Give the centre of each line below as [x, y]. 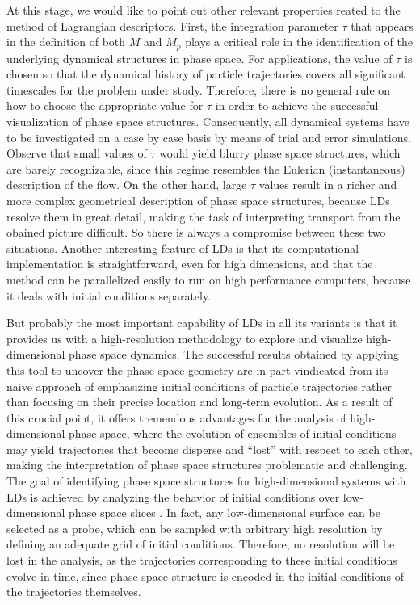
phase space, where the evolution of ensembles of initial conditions [233, 433]
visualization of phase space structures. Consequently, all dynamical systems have [208, 122]
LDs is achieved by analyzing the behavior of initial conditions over [173, 496]
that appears [382, 25]
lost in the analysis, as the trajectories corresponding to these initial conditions [202, 560]
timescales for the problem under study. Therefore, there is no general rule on [199, 89]
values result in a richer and [328, 185]
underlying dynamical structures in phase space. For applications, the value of [199, 58]
